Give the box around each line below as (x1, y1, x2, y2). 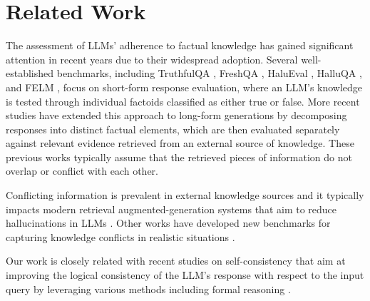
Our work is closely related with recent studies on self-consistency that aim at (6, 253, 346, 268)
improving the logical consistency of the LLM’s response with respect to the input (6, 267, 364, 282)
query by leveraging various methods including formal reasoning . (6, 281, 291, 296)
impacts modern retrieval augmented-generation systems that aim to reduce (6, 201, 337, 216)
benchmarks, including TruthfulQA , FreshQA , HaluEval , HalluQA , (56, 66, 362, 81)
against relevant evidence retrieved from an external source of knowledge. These (6, 136, 354, 150)
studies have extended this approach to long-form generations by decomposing (6, 108, 347, 123)
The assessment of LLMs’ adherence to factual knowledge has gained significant (6, 38, 354, 53)
